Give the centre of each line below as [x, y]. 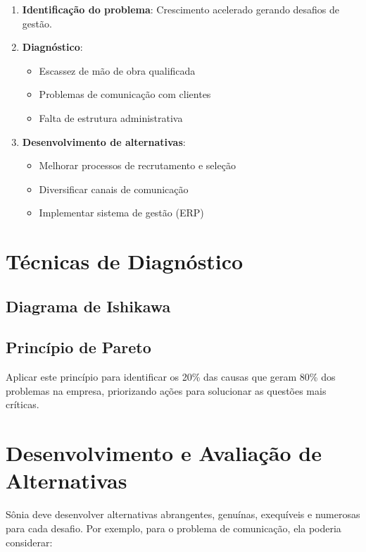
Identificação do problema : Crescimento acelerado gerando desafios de [181, 9]
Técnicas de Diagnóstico [125, 261]
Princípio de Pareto [78, 347]
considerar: [29, 542]
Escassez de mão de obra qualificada [117, 70]
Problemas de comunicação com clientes [125, 94]
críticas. [23, 404]
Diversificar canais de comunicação [114, 189]
